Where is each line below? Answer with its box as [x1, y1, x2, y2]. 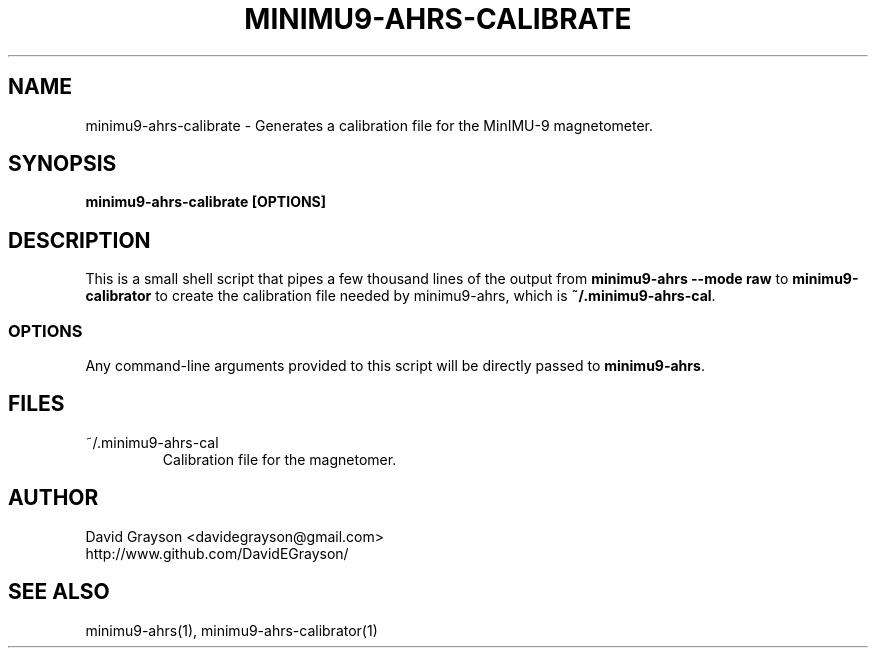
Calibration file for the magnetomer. [162, 450, 397, 468]
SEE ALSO [8, 579, 110, 605]
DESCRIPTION [8, 227, 151, 253]
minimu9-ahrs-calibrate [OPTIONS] [85, 193, 327, 211]
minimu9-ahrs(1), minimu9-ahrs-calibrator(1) [85, 621, 378, 639]
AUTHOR [8, 485, 99, 511]
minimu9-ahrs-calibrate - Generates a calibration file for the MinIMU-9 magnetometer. [85, 116, 653, 134]
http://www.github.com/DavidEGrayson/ [85, 544, 349, 562]
